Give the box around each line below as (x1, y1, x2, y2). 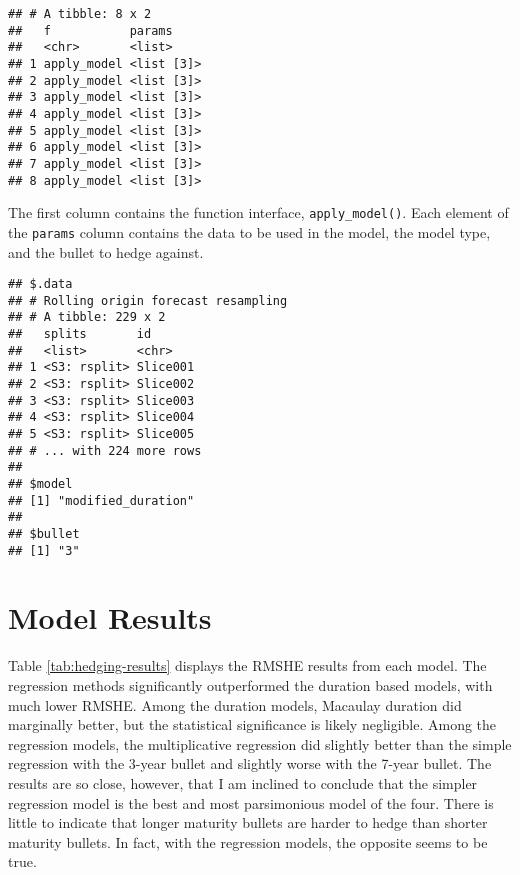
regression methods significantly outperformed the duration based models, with (8, 675, 493, 695)
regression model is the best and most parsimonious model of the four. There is (8, 792, 494, 813)
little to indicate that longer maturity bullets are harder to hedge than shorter (8, 812, 488, 833)
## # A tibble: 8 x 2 (8, 7, 152, 21)
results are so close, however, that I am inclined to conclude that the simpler (8, 772, 478, 793)
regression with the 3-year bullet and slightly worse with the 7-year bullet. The (8, 753, 492, 774)
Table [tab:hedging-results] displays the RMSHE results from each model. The (8, 655, 487, 676)
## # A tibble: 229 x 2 (8, 310, 166, 325)
